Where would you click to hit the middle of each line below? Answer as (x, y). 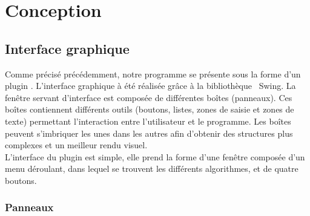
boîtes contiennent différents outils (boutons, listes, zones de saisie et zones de (150, 109)
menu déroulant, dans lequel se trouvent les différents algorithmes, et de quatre (152, 169)
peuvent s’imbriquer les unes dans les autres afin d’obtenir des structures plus (149, 133)
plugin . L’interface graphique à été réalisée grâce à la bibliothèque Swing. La (150, 86)
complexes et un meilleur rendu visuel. (76, 145)
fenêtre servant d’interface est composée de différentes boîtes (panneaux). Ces (149, 97)
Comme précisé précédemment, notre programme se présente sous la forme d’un (153, 74)
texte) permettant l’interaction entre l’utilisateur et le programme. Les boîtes (148, 121)
